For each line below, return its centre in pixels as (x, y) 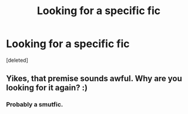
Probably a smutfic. (35, 105)
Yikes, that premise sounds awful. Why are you (94, 78)
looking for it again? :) (47, 88)
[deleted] (17, 60)
